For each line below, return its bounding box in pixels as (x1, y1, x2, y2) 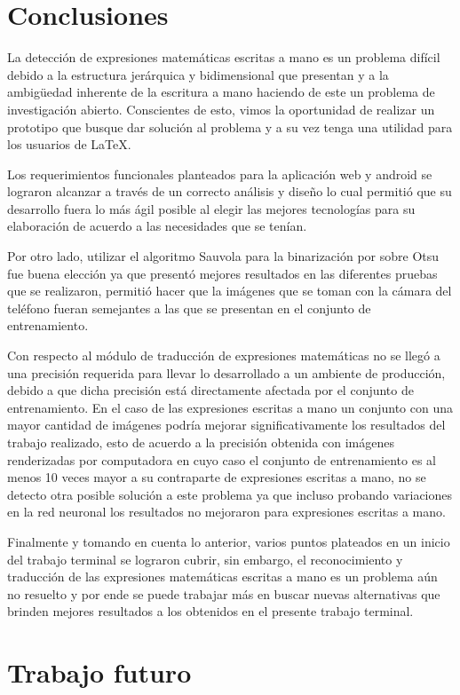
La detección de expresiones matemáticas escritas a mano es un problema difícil (7, 48, 440, 67)
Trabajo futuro (7, 654, 192, 691)
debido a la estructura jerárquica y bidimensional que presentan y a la (7, 65, 389, 83)
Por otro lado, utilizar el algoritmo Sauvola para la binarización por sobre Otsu (7, 247, 440, 265)
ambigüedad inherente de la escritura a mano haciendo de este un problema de (7, 83, 435, 101)
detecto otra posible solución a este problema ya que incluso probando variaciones (7, 485, 453, 503)
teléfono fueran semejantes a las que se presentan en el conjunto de (7, 298, 371, 317)
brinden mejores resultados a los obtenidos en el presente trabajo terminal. (7, 602, 414, 620)
